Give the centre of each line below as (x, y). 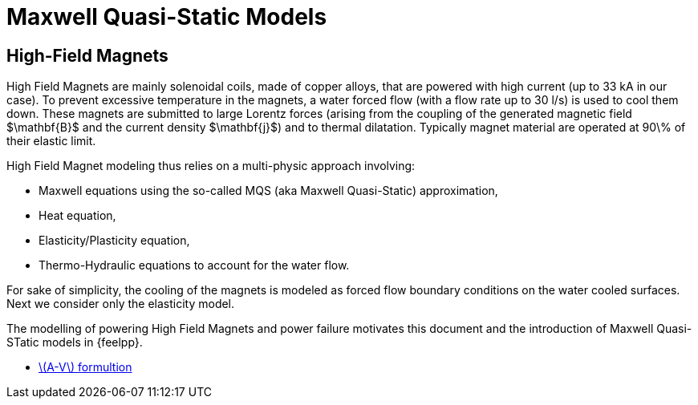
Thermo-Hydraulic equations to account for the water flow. (194, 265)
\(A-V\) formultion (85, 367)
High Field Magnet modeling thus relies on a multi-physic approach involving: (211, 166)
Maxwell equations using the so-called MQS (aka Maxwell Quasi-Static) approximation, (268, 191)
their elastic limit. (51, 141)
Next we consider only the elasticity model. (121, 304)
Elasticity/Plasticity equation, (114, 241)
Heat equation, (77, 216)
